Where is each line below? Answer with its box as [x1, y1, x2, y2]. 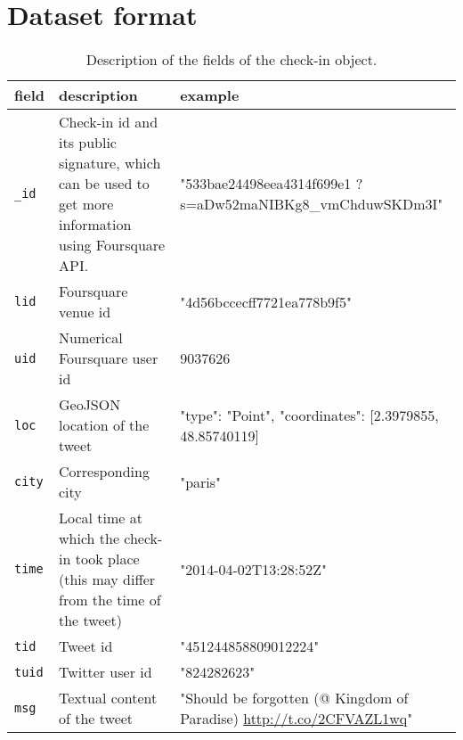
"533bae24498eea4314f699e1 [180, 173, 352, 194]
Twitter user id [58, 662, 152, 683]
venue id [58, 301, 111, 323]
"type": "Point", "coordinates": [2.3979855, [180, 404, 439, 425]
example [180, 85, 240, 106]
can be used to [58, 173, 150, 194]
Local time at [58, 507, 142, 529]
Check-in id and [58, 111, 158, 133]
